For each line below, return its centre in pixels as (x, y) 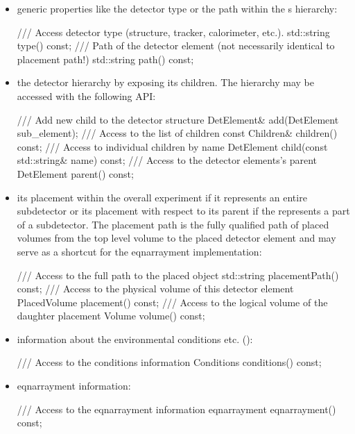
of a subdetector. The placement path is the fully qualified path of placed (173, 224)
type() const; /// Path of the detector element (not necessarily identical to (176, 45)
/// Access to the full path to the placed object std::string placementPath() (178, 275)
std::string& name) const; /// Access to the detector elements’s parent (167, 160)
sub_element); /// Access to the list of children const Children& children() (177, 133)
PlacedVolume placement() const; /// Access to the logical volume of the (172, 302)
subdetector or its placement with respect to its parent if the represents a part (183, 211)
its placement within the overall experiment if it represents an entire (162, 197)
